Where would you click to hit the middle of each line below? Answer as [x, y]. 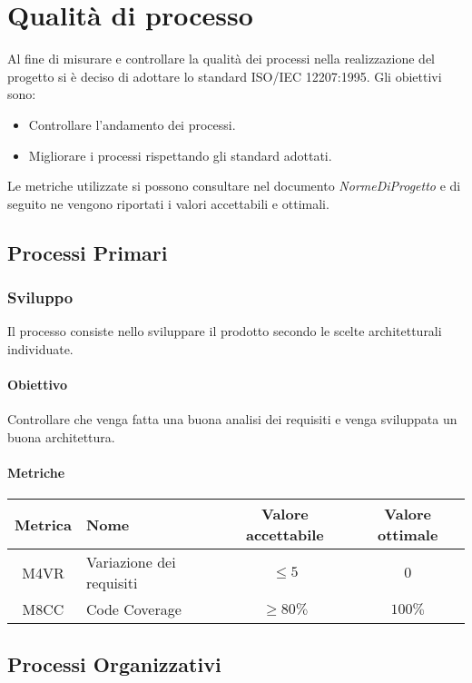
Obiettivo [37, 385]
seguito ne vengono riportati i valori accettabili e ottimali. [168, 203]
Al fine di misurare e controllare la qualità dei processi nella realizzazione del [221, 59]
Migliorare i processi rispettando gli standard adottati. [180, 155]
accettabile [285, 535]
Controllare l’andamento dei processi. [132, 124]
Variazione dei [131, 562]
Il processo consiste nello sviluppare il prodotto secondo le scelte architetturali [225, 331]
